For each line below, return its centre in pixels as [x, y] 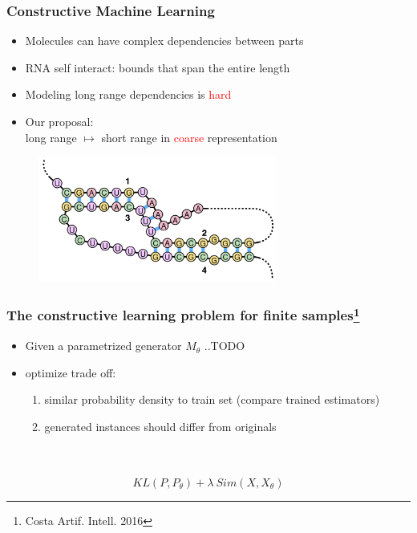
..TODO [225, 346]
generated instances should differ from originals [160, 426]
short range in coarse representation [189, 137]
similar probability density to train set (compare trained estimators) [212, 399]
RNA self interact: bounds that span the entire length [158, 67]
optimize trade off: [71, 372]
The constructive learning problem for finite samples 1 [183, 314]
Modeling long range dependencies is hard [128, 94]
